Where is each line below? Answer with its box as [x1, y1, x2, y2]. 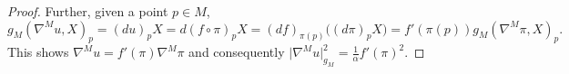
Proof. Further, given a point [7, 2, 168, 20]
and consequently [188, 42, 285, 61]
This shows [7, 42, 69, 61]
